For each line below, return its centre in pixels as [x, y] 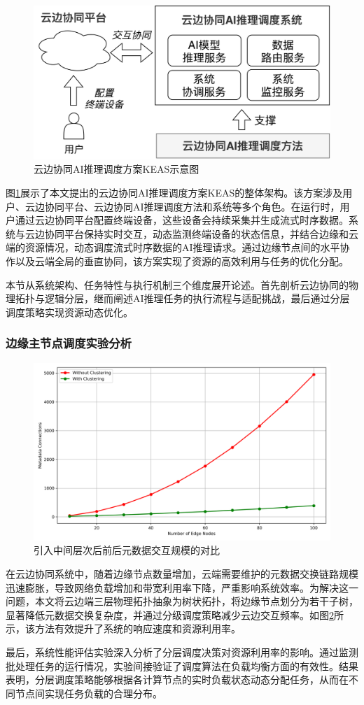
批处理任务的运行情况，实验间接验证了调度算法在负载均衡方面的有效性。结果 [182, 665]
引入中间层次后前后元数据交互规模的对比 [127, 550]
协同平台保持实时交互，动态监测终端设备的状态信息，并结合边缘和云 [201, 233]
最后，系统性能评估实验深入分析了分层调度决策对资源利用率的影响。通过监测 [182, 652]
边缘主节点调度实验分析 [69, 343]
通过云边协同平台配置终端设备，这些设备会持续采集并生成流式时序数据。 [182, 220]
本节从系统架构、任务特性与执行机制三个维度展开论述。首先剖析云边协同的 [177, 284]
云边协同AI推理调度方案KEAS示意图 [117, 169]
